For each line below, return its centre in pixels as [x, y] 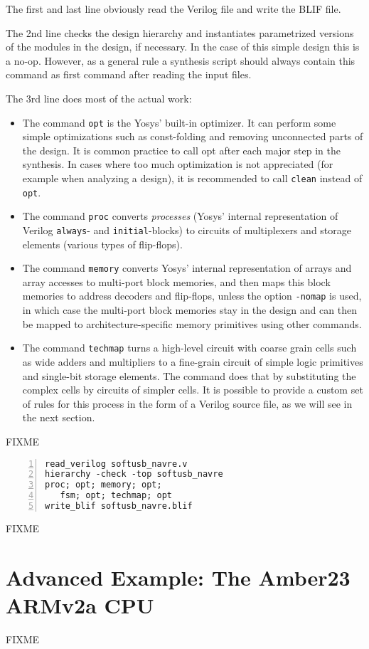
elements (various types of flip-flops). [102, 244]
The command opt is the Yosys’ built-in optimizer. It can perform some [179, 122]
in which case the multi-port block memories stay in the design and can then [189, 310]
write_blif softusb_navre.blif [119, 506]
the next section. [59, 417]
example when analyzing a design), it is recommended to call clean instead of [192, 178]
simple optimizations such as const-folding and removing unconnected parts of [193, 136]
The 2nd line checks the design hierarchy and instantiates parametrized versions [180, 32]
